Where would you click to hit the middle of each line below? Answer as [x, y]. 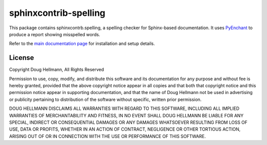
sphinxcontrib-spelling [57, 13]
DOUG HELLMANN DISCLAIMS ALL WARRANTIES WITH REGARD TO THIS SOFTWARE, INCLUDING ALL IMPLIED [124, 108]
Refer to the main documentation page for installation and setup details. [82, 44]
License [22, 58]
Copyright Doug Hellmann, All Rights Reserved [57, 70]
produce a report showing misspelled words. [55, 34]
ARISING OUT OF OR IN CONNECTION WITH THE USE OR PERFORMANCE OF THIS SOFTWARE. [108, 136]
